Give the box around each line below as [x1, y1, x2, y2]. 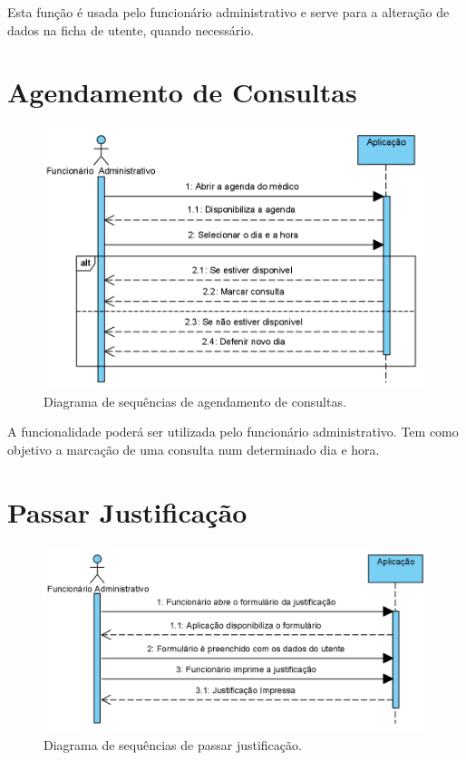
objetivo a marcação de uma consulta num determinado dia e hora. [7, 439, 380, 458]
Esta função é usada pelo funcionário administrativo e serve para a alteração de [7, 3, 450, 21]
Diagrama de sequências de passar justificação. [44, 736, 302, 755]
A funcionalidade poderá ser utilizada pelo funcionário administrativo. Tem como [7, 422, 459, 441]
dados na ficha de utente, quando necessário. [7, 20, 255, 39]
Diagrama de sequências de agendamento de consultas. [44, 391, 346, 410]
